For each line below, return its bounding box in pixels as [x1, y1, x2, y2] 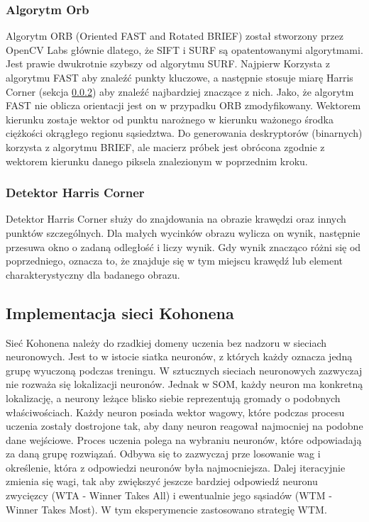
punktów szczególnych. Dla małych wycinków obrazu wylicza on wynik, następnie [6, 225, 360, 240]
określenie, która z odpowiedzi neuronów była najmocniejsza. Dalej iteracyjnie [6, 460, 346, 474]
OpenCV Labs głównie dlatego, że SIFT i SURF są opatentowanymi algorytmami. [6, 42, 363, 57]
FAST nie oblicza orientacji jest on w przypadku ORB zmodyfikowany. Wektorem [6, 98, 361, 113]
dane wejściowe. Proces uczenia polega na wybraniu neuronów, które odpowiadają [6, 432, 362, 447]
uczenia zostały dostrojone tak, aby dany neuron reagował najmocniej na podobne [6, 418, 363, 433]
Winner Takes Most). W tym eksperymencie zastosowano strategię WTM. [6, 501, 327, 516]
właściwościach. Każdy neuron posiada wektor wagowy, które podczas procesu [6, 404, 345, 419]
